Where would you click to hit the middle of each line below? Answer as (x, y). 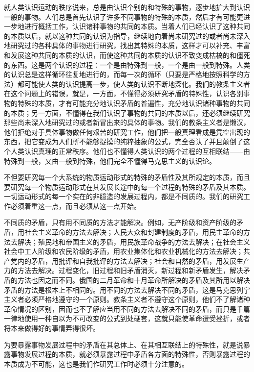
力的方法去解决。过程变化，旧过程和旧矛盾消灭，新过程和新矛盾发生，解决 (124, 270)
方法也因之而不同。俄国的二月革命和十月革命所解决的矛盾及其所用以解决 (134, 280)
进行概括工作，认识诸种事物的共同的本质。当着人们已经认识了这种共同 (137, 26)
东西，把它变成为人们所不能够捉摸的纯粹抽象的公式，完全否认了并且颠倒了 (124, 141)
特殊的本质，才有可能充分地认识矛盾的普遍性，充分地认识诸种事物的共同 (134, 103)
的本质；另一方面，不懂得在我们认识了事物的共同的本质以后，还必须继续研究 (127, 112)
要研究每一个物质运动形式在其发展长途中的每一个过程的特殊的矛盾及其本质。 (127, 186)
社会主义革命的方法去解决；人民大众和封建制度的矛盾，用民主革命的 (134, 232)
